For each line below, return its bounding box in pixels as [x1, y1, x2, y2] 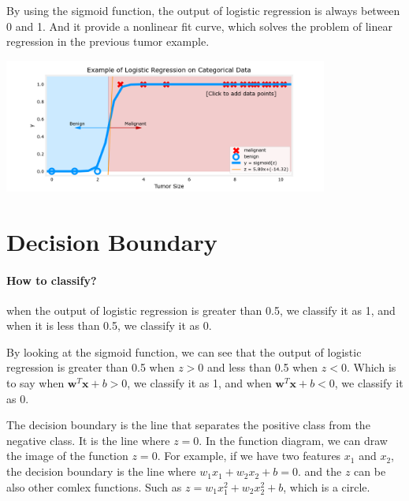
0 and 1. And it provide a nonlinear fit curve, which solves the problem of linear [6, 17, 392, 34]
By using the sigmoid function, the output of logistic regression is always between [6, 2, 400, 18]
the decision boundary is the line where [6, 463, 196, 480]
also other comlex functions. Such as [6, 478, 182, 495]
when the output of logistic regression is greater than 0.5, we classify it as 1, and [6, 301, 396, 318]
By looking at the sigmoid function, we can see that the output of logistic [6, 343, 362, 360]
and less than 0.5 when [206, 359, 318, 376]
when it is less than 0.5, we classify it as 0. [6, 317, 212, 334]
